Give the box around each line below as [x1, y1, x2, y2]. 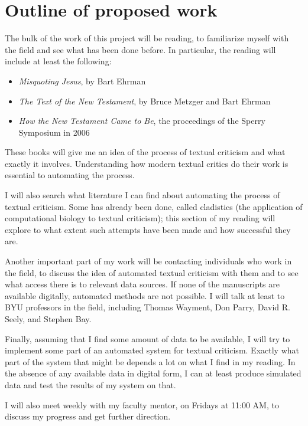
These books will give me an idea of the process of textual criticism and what [5, 146, 286, 158]
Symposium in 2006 [18, 126, 90, 138]
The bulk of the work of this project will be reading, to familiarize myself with [5, 32, 289, 44]
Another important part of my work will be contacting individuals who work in [5, 255, 292, 267]
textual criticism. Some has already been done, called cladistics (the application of [5, 200, 303, 212]
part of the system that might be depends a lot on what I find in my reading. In [5, 355, 296, 368]
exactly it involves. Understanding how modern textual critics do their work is [5, 157, 288, 169]
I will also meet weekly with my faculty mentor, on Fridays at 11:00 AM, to [5, 398, 279, 411]
